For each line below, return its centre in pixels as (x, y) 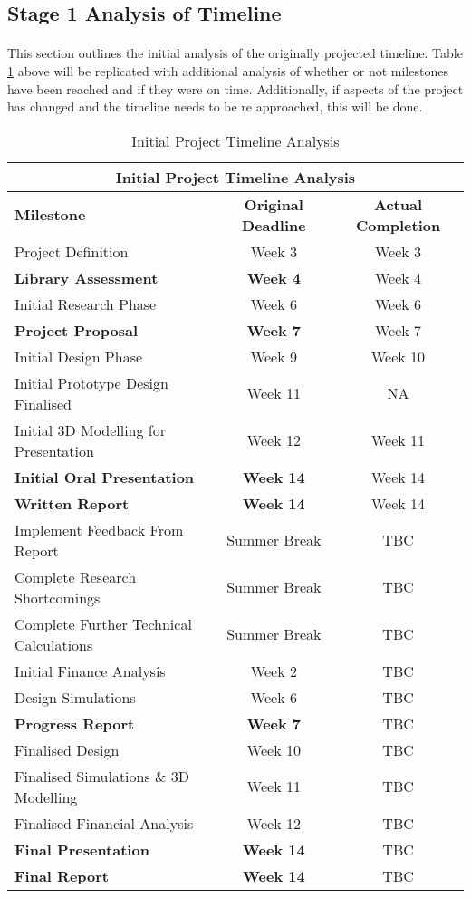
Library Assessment (87, 277)
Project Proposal (76, 330)
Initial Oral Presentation (105, 477)
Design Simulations (75, 697)
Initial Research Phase (86, 304)
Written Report (72, 503)
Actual (399, 204)
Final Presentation (82, 849)
